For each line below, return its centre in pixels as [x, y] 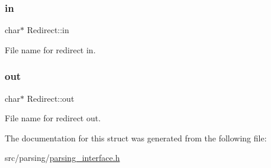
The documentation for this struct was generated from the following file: [136, 138]
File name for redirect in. [50, 49]
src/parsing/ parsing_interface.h [62, 158]
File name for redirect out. [53, 118]
